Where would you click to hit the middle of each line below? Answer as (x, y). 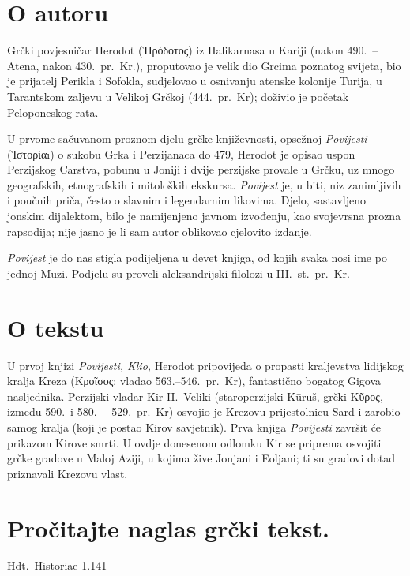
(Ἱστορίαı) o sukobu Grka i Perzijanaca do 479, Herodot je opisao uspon (181, 153)
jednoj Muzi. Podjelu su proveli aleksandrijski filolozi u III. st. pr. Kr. (179, 273)
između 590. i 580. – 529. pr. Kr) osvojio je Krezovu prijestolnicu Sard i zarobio (204, 411)
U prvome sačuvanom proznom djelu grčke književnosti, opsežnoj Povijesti (187, 138)
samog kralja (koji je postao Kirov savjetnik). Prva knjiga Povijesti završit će (194, 426)
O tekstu (56, 327)
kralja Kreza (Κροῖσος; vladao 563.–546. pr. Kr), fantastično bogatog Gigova (194, 381)
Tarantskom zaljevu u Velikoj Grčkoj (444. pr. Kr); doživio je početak (178, 96)
